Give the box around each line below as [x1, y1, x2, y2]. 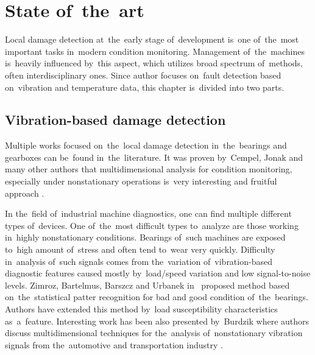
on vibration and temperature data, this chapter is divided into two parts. [5, 80, 285, 93]
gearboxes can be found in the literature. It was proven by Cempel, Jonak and [5, 150, 303, 163]
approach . [5, 186, 44, 199]
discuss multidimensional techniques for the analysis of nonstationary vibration [5, 326, 303, 339]
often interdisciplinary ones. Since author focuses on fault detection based [5, 68, 281, 81]
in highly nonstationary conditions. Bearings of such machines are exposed [5, 231, 286, 244]
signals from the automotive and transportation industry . [5, 338, 223, 351]
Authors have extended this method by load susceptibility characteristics [5, 303, 278, 315]
